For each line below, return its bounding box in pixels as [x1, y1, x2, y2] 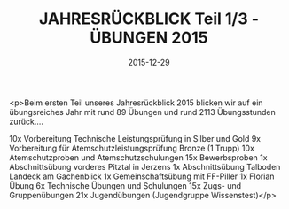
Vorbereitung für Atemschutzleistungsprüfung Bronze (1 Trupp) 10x [9, 143, 255, 153]
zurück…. [9, 116, 44, 127]
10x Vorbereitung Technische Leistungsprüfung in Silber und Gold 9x [9, 133, 262, 143]
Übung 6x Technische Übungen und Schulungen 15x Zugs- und [9, 180, 242, 190]
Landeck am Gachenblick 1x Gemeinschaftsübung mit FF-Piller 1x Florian [9, 171, 275, 182]
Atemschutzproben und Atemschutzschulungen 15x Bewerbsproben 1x [9, 151, 268, 163]
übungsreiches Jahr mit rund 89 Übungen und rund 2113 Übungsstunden [9, 106, 277, 117]
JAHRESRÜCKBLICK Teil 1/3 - [38, 9, 260, 29]
